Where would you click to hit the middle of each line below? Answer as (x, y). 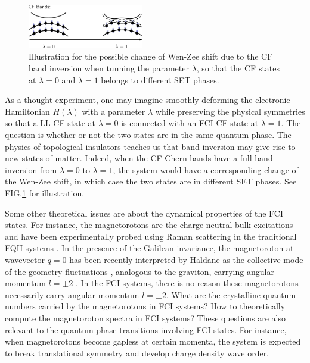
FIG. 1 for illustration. (45, 193)
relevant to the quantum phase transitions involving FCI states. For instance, (146, 329)
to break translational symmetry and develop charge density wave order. (137, 353)
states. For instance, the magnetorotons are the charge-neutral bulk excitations (149, 225)
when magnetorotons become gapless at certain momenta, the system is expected (153, 341)
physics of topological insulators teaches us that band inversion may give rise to (150, 146)
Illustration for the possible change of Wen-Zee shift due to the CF (151, 56)
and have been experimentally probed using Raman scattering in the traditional (151, 236)
